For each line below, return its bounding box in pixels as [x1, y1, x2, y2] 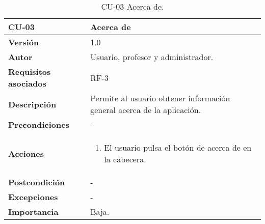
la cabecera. [104, 153, 146, 165]
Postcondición [8, 176, 65, 188]
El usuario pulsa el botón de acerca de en [104, 142, 252, 153]
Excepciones [8, 191, 58, 203]
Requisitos [8, 66, 51, 77]
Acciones [8, 147, 44, 159]
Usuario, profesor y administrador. [90, 51, 214, 63]
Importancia [8, 206, 59, 217]
